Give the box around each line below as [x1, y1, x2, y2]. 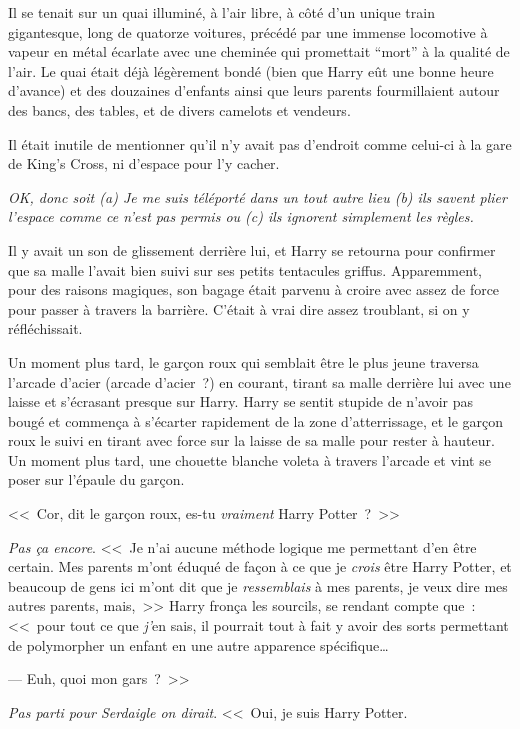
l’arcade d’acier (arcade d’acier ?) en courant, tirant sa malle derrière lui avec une [8, 371, 511, 392]
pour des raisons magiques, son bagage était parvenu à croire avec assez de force [8, 279, 500, 300]
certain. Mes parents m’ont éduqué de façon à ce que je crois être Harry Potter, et [8, 556, 512, 577]
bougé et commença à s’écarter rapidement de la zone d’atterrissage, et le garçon [8, 410, 504, 431]
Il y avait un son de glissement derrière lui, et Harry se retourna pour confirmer [8, 239, 496, 260]
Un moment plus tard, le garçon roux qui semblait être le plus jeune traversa [8, 351, 479, 372]
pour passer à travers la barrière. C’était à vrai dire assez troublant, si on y [8, 298, 470, 319]
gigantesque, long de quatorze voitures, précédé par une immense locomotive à [8, 21, 488, 42]
